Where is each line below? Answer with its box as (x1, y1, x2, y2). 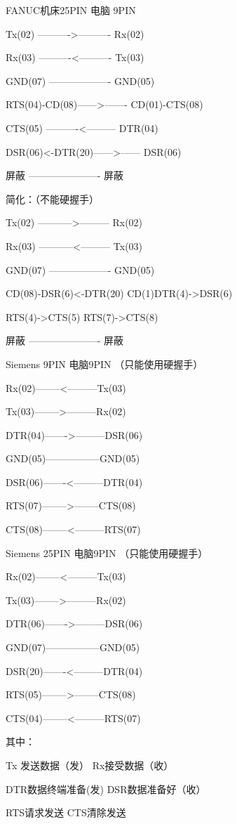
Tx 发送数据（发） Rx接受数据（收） (6, 758, 174, 772)
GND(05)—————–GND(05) (6, 451, 140, 466)
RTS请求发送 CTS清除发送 (6, 805, 126, 820)
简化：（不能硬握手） (6, 191, 99, 206)
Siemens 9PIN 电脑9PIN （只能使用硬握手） (6, 356, 203, 371)
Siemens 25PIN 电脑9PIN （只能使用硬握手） (6, 545, 208, 560)
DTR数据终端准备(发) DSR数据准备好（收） (6, 781, 206, 796)
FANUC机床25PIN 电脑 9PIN (6, 3, 136, 17)
